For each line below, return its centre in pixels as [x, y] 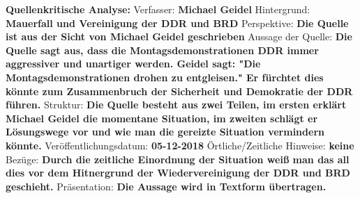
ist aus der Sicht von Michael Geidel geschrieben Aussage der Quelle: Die [179, 36]
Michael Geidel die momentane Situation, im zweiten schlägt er [162, 118]
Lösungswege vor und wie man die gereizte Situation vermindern [165, 132]
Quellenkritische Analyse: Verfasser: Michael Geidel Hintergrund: [158, 9]
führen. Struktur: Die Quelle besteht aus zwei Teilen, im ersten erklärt [176, 105]
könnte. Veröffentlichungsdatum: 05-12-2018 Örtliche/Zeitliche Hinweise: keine [180, 145]
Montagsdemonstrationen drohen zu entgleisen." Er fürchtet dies [165, 77]
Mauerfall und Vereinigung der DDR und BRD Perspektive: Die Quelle [177, 23]
